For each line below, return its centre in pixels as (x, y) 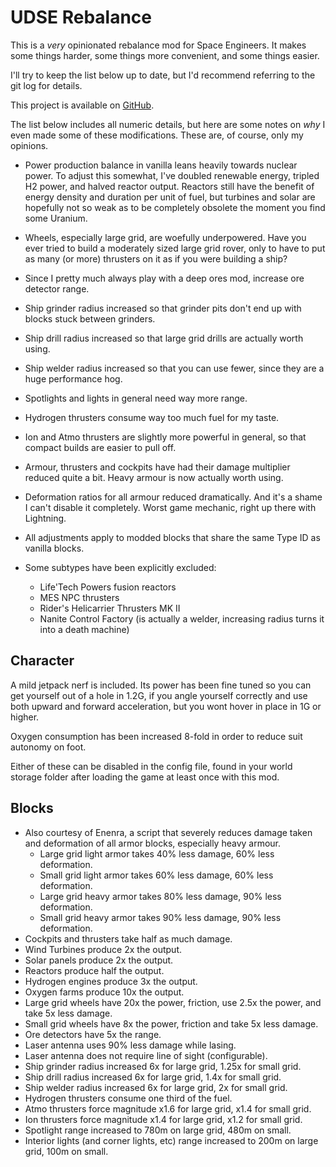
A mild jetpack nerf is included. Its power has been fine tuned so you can (161, 685)
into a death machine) (84, 629)
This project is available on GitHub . (82, 105)
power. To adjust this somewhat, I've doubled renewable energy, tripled (172, 175)
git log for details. (46, 85)
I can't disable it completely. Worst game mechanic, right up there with (170, 507)
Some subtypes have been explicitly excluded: (120, 567)
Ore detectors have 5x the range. (93, 1034)
